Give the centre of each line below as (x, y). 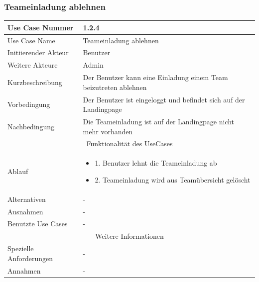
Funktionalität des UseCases (129, 143)
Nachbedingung (31, 126)
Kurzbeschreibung (35, 82)
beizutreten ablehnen (115, 87)
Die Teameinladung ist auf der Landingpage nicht (159, 121)
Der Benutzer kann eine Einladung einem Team (155, 77)
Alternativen (27, 199)
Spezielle (21, 248)
